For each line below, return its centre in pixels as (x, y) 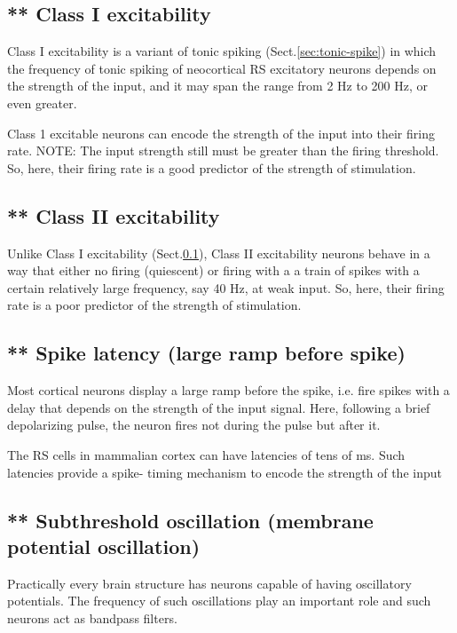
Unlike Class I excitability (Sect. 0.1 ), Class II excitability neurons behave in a (219, 253)
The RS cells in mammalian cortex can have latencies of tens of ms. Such (206, 454)
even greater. (42, 103)
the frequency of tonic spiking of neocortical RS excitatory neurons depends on (222, 68)
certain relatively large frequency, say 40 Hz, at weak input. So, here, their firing (226, 287)
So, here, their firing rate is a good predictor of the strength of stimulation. (212, 167)
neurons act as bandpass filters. (92, 617)
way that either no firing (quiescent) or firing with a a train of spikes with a (213, 270)
